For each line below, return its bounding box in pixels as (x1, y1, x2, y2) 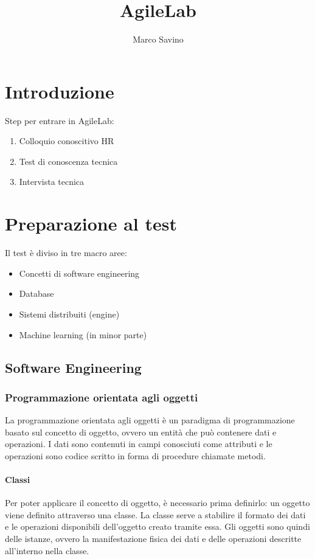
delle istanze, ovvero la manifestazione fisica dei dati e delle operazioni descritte (5, 532, 302, 545)
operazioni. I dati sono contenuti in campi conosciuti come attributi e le (5, 437, 272, 450)
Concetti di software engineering (19, 266, 140, 279)
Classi (5, 473, 30, 486)
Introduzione (5, 78, 114, 103)
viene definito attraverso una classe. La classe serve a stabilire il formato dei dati (5, 508, 306, 521)
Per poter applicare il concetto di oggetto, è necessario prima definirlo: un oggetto (5, 496, 310, 509)
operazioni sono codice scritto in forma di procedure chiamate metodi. (5, 449, 266, 462)
